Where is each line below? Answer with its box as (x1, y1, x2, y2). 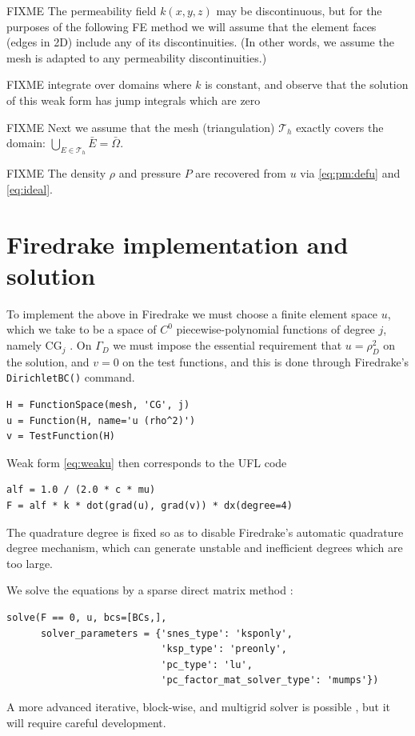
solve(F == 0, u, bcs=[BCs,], (6, 612, 167, 624)
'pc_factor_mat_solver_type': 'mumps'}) (161, 674, 379, 686)
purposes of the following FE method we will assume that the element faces (6, 18, 377, 34)
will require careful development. (6, 714, 166, 730)
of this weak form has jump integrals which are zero (6, 91, 261, 108)
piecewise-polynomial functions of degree (176, 321, 375, 338)
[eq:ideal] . (6, 180, 53, 197)
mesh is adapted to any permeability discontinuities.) (6, 49, 267, 66)
